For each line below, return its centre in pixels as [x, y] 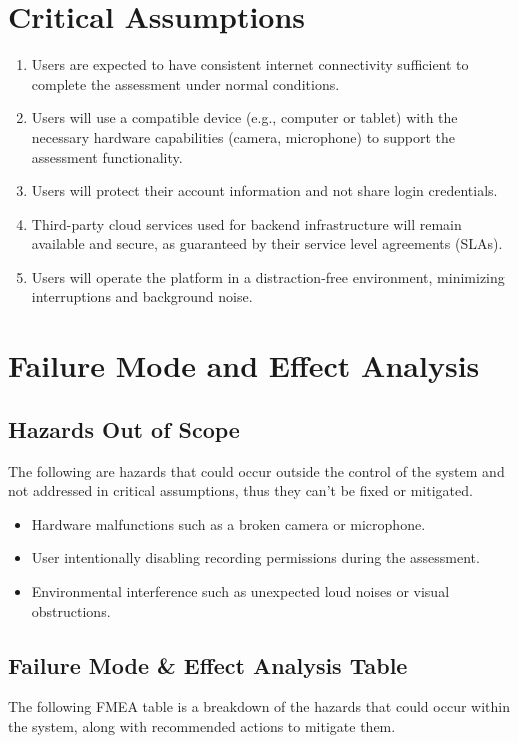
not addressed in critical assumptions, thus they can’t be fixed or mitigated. [240, 490]
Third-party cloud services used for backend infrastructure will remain [246, 223]
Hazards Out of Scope [124, 428]
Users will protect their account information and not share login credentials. [264, 190]
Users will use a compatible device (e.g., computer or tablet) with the [244, 117]
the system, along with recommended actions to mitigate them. [202, 726]
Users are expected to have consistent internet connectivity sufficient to [250, 64]
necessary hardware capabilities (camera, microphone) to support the [243, 136]
